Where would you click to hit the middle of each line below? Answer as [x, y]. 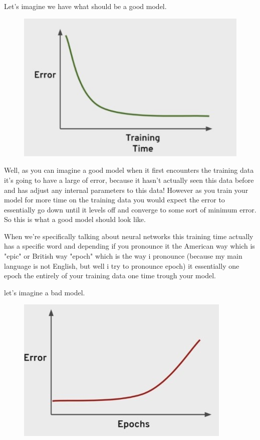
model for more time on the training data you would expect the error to [114, 200]
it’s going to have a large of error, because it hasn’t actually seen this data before [129, 180]
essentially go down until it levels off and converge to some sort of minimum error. [130, 209]
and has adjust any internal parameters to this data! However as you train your [126, 190]
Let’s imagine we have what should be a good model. [85, 6]
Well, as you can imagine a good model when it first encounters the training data [129, 170]
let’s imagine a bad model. [45, 292]
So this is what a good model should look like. [75, 219]
